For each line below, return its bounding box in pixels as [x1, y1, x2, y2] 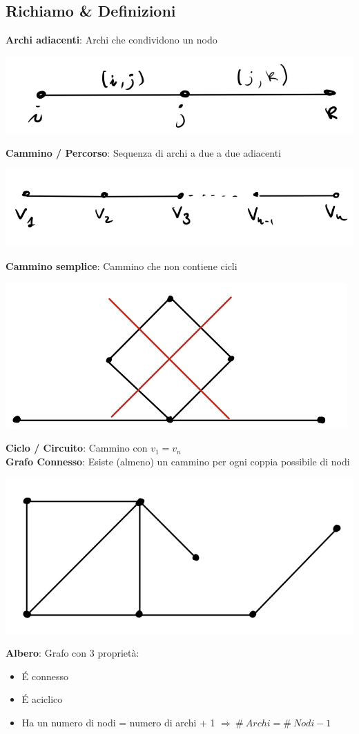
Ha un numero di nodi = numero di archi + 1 [21, 715, 215, 729]
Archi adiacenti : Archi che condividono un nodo [6, 32, 217, 47]
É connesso [21, 668, 69, 683]
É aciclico [21, 692, 63, 706]
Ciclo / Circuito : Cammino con [6, 441, 148, 455]
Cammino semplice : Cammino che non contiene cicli [6, 258, 237, 273]
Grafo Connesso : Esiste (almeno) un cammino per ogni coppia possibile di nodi [6, 454, 350, 468]
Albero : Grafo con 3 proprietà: [6, 646, 139, 660]
